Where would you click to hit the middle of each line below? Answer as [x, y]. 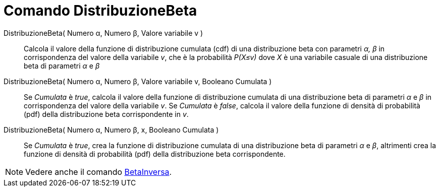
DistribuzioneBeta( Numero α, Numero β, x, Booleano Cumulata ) [111, 130]
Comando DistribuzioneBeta [100, 11]
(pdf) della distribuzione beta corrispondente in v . [106, 114]
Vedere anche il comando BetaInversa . [99, 172]
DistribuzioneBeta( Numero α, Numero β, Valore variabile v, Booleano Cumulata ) [138, 81]
